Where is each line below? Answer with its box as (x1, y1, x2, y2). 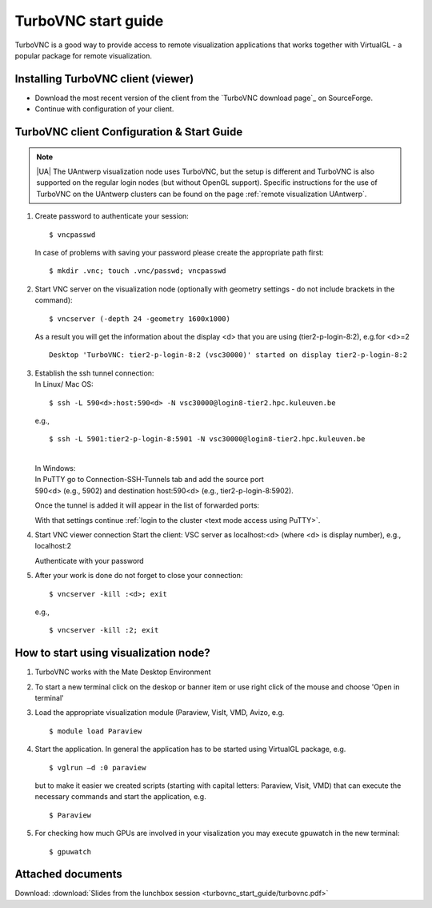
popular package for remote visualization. (14, 50, 152, 60)
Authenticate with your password (34, 556, 144, 565)
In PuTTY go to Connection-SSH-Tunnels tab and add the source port (34, 475, 264, 484)
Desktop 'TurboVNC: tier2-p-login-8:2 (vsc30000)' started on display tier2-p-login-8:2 (49, 351, 408, 360)
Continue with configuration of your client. (34, 104, 174, 114)
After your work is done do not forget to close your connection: (34, 571, 243, 581)
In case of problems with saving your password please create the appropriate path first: (34, 247, 324, 257)
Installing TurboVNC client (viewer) (14, 72, 194, 86)
